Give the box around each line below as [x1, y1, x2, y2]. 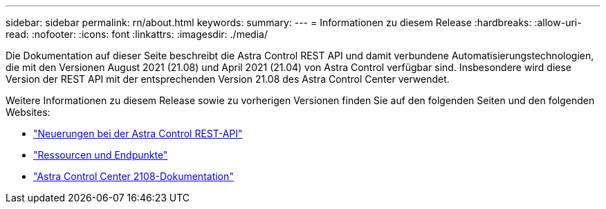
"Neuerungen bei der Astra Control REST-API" [33, 128, 243, 139]
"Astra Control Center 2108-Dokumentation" [33, 170, 234, 182]
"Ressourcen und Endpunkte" [33, 149, 168, 161]
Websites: [6, 106, 50, 118]
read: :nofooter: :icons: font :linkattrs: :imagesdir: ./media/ [6, 28, 268, 40]
